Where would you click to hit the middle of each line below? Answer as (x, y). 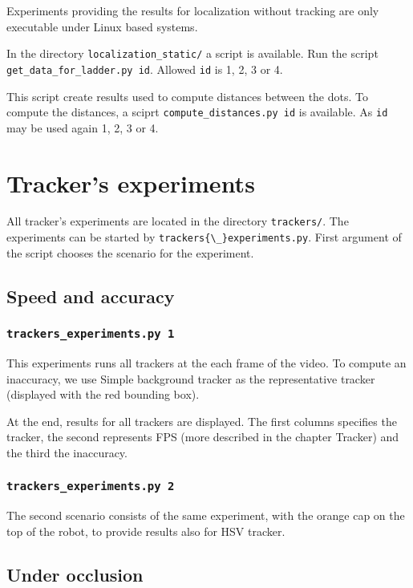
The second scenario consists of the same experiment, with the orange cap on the (206, 515)
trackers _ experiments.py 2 (91, 487)
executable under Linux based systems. (102, 26)
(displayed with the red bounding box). (103, 394)
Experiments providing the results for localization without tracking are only (193, 10)
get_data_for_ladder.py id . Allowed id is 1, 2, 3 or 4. (145, 69)
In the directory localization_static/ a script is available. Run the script (192, 53)
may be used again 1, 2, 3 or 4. (83, 127)
